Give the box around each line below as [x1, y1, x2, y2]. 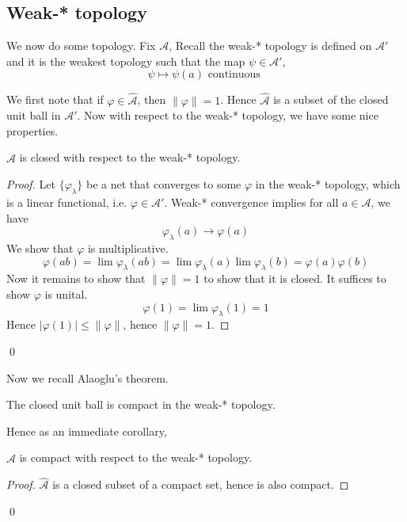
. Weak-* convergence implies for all [164, 194, 339, 210]
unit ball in [6, 107, 61, 124]
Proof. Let [6, 176, 55, 192]
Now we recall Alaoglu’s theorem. [6, 369, 169, 386]
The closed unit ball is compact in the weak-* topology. [6, 396, 276, 413]
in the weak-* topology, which [255, 176, 401, 192]
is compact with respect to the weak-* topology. [19, 449, 253, 466]
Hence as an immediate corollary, [6, 422, 167, 439]
